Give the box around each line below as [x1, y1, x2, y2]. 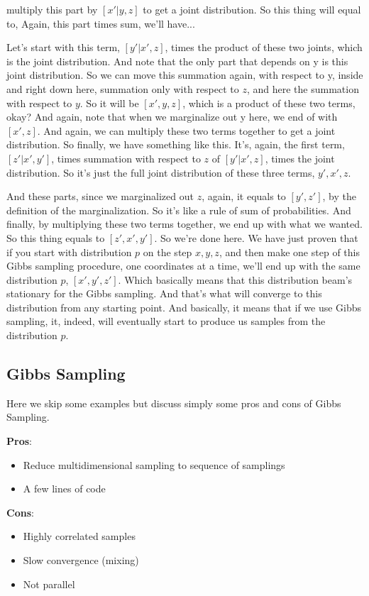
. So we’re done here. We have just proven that [154, 230, 358, 245]
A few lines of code [23, 481, 106, 496]
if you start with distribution [6, 244, 132, 259]
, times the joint [265, 150, 335, 165]
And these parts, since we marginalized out [6, 189, 194, 204]
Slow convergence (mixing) [23, 553, 139, 568]
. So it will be [79, 95, 139, 110]
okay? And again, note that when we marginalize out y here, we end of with [6, 109, 338, 124]
